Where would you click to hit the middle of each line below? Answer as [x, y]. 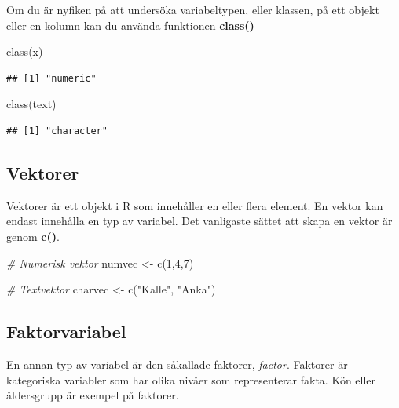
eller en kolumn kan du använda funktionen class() [130, 25]
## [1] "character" [57, 131]
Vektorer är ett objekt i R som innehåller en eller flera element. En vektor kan [195, 205]
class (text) [31, 104]
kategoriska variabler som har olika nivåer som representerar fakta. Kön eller [191, 379]
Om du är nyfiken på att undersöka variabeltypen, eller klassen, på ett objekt [193, 9]
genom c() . [33, 236]
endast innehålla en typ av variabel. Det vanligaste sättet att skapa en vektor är [199, 221]
